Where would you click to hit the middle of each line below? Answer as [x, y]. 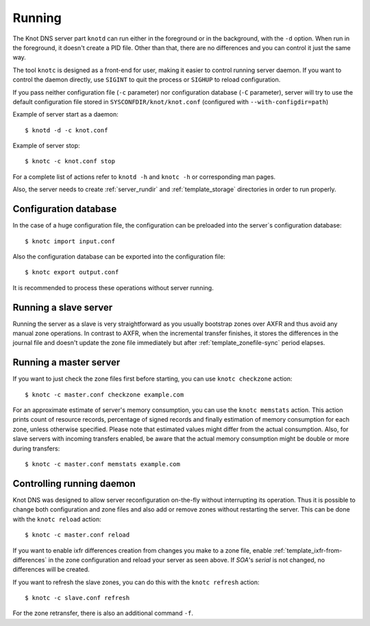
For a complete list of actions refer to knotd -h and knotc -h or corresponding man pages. [144, 177]
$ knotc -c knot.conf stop [70, 161]
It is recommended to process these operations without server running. [113, 287]
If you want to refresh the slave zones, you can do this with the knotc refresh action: [136, 582]
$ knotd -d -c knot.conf [66, 130]
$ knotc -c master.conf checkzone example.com [104, 395]
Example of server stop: [46, 146]
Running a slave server [63, 308]
